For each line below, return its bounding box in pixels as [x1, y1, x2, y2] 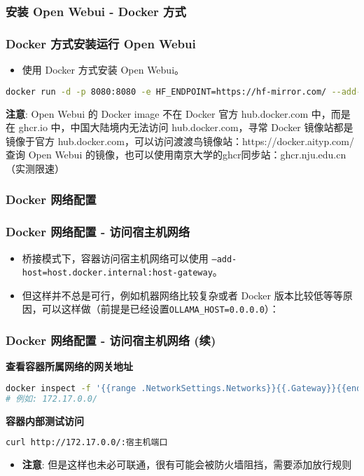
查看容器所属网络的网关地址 [6, 359, 133, 374]
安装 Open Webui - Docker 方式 [6, 2, 186, 20]
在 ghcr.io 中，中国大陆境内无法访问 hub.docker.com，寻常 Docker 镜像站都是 [6, 120, 353, 135]
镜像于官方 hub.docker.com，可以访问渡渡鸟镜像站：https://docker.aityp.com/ [6, 133, 354, 148]
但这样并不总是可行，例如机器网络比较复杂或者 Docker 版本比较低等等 [22, 287, 343, 302]
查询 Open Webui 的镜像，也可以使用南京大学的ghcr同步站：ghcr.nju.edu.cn [6, 147, 346, 162]
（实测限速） [6, 161, 64, 175]
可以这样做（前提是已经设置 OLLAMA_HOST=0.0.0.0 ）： [41, 301, 279, 316]
